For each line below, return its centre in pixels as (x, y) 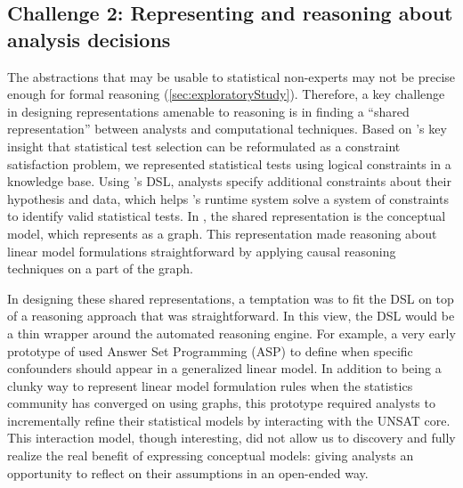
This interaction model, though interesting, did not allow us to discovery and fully (231, 438)
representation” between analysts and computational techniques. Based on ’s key (227, 129)
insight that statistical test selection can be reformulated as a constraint (204, 146)
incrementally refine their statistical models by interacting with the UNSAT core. (229, 420)
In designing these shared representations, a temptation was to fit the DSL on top (231, 298)
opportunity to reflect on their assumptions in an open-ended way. (188, 472)
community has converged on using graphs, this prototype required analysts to (221, 403)
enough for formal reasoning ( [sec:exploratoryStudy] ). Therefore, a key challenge (226, 94)
